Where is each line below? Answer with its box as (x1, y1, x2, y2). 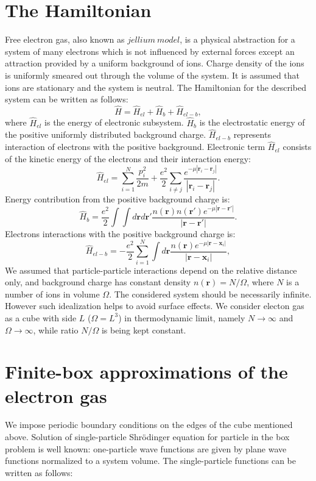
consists (283, 140, 312, 153)
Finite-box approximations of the (5, 359, 288, 384)
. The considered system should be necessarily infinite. (109, 287, 312, 300)
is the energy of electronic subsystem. (44, 116, 184, 129)
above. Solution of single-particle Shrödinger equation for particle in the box (5, 430, 290, 443)
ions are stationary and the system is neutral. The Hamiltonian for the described (5, 80, 306, 93)
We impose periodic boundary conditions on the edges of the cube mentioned (5, 418, 293, 431)
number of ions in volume (5, 287, 100, 300)
